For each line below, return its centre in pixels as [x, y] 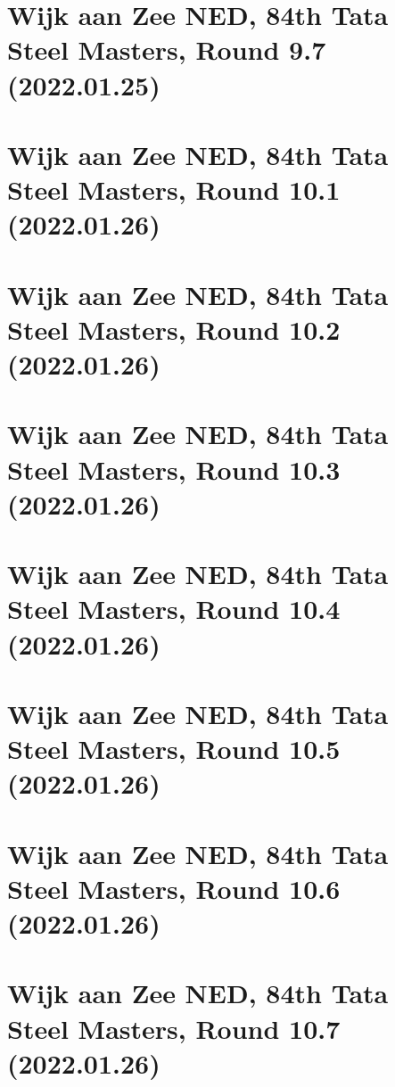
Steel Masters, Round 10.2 [174, 329]
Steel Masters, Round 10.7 [174, 1028]
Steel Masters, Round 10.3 [174, 469]
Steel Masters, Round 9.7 [167, 49]
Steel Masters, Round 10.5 [174, 749]
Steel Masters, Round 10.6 [174, 888]
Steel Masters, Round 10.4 [174, 609]
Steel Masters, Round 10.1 [174, 189]
